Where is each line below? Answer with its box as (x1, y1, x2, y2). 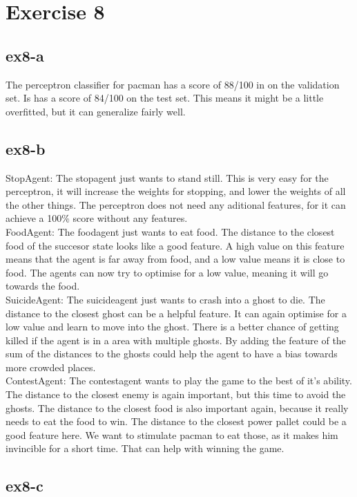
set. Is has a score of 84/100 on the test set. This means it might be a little (6, 91, 324, 105)
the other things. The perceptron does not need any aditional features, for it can (6, 197, 346, 212)
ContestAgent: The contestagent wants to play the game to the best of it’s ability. (6, 373, 352, 388)
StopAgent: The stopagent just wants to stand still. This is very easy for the (6, 170, 329, 185)
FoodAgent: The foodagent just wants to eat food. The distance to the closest (6, 224, 335, 238)
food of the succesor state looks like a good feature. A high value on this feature (6, 238, 345, 252)
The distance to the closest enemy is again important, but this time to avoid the (6, 387, 346, 402)
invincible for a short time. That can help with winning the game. (6, 441, 284, 456)
